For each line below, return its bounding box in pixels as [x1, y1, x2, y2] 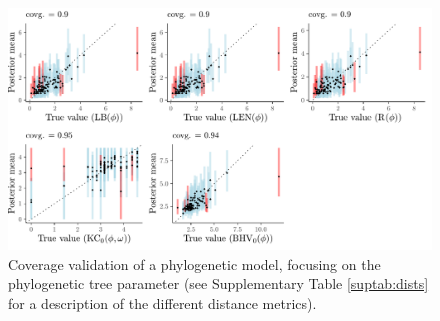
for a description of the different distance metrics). [8, 293, 317, 313]
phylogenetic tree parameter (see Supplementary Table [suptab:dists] [8, 273, 429, 294]
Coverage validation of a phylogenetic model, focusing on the [8, 253, 381, 274]
